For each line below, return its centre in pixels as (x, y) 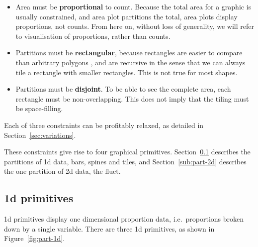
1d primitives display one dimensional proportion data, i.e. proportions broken (124, 219)
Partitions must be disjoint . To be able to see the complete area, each (123, 89)
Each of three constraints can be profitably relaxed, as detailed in (104, 125)
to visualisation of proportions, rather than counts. (93, 36)
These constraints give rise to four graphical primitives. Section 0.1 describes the (127, 152)
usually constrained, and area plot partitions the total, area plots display (127, 16)
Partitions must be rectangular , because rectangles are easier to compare (129, 53)
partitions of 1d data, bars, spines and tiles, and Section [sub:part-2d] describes (125, 161)
